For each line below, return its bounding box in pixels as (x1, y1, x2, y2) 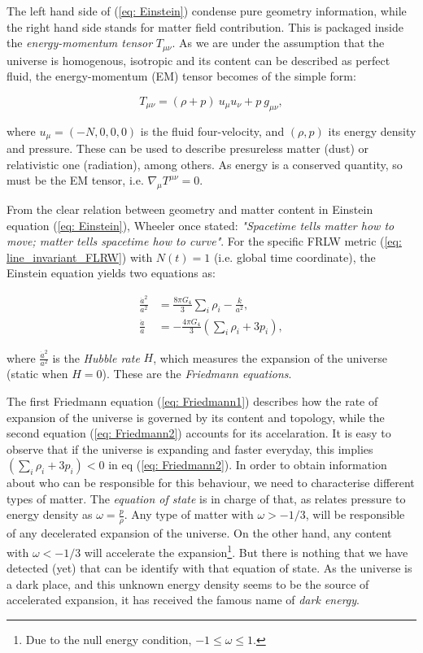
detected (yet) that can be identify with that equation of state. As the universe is (7, 559, 412, 577)
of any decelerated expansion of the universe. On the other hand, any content (7, 525, 392, 542)
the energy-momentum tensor (7, 34, 153, 51)
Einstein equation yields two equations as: (7, 264, 216, 281)
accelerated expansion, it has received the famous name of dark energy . (7, 591, 360, 608)
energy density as (7, 506, 93, 523)
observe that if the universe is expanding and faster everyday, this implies (7, 440, 373, 457)
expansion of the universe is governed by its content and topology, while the (7, 408, 385, 425)
